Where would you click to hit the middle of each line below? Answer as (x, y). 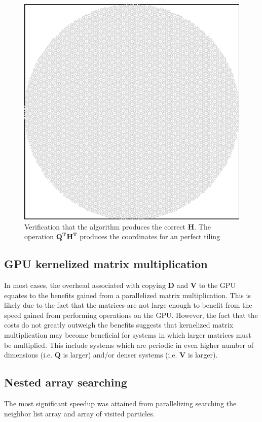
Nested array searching (66, 382)
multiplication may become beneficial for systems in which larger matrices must (128, 334)
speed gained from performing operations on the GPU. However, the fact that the (131, 315)
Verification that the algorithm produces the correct (105, 226)
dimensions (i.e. (28, 355)
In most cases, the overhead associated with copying (85, 285)
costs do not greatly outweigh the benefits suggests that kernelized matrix (119, 325)
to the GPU (217, 285)
